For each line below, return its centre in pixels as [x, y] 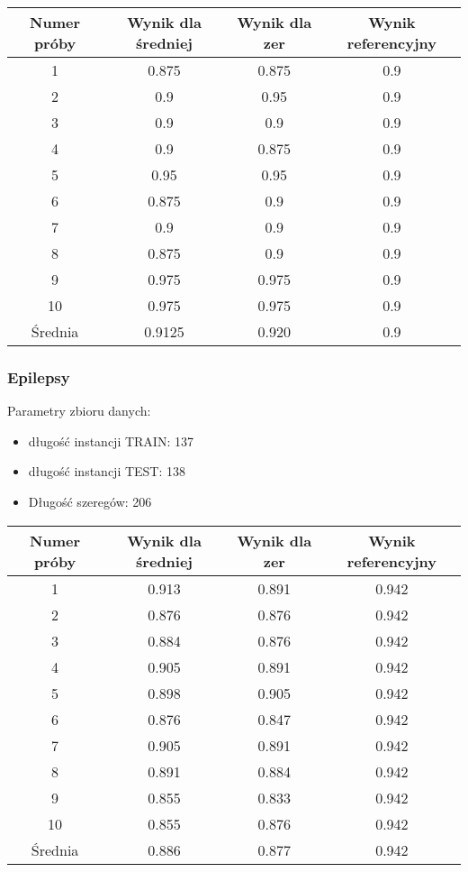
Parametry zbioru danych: [79, 411]
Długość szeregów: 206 [90, 501]
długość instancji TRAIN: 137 [111, 441]
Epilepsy [39, 376]
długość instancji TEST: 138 [107, 471]
